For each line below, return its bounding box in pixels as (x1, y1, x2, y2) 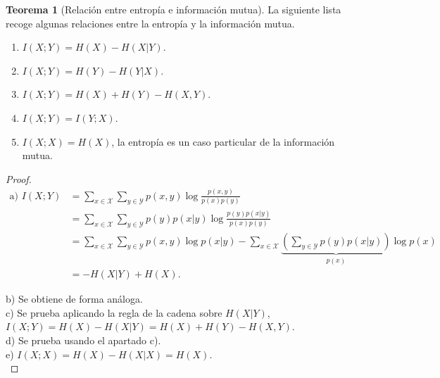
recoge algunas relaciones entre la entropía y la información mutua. (6, 15, 295, 30)
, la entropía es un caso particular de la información (111, 134, 335, 149)
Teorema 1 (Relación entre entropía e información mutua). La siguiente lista (6, 2, 341, 16)
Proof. (6, 171, 32, 186)
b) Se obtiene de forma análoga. (6, 291, 143, 306)
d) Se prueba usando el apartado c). (6, 332, 161, 347)
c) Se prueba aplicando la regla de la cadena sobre (6, 305, 222, 320)
